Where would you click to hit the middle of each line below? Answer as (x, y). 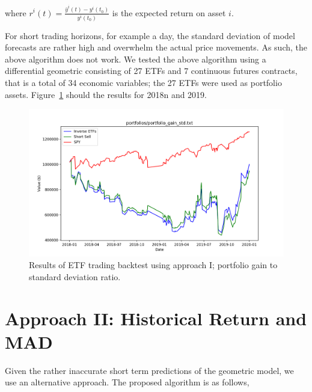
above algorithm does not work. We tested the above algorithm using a (136, 59)
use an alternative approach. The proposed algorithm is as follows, (127, 382)
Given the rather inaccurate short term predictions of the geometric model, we (149, 370)
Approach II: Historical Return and (156, 318)
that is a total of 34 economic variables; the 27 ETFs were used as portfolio (143, 83)
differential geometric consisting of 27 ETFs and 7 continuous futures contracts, (151, 71)
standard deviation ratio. (75, 276)
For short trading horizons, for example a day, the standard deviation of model (150, 35)
